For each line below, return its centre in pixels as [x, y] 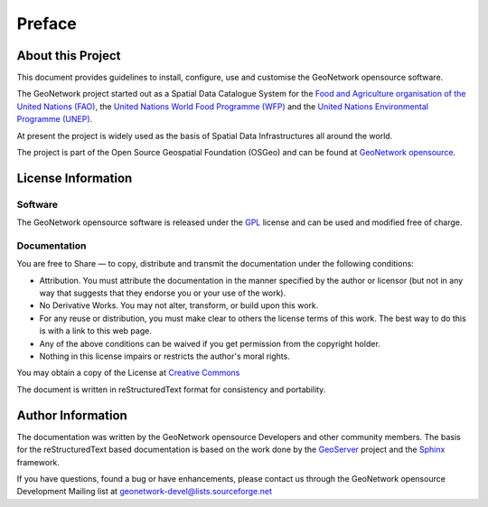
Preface [47, 23]
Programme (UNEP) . [55, 119]
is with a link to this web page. [96, 331]
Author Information [72, 415]
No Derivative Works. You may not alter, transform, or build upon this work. [179, 305]
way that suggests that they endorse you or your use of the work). [163, 293]
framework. [38, 462]
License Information [75, 178]
